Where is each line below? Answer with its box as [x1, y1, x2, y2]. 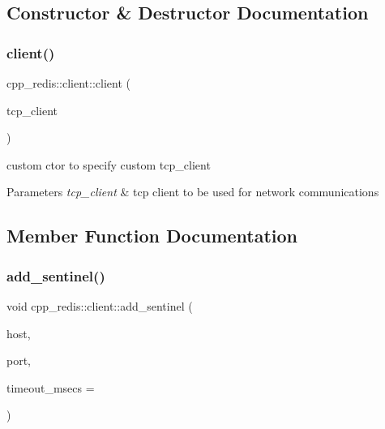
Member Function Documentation [6, 223, 298, 248]
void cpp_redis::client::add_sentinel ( [6, 297, 193, 314]
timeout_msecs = [6, 379, 95, 396]
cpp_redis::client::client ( [6, 75, 130, 91]
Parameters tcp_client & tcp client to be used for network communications [6, 183, 379, 200]
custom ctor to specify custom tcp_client [6, 156, 211, 173]
